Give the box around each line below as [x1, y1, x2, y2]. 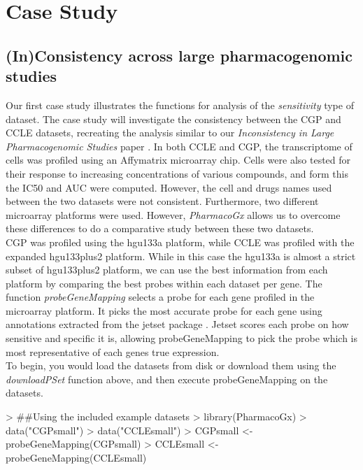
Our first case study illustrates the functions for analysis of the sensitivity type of [6, 97, 354, 112]
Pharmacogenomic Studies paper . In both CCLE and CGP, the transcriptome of [6, 138, 353, 153]
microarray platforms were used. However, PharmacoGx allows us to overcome [6, 207, 341, 222]
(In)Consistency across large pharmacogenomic [6, 44, 353, 66]
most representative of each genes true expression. [6, 344, 220, 359]
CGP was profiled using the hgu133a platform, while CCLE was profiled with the [6, 234, 355, 249]
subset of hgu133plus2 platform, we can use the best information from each [6, 262, 328, 277]
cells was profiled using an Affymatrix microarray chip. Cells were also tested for [6, 152, 351, 167]
